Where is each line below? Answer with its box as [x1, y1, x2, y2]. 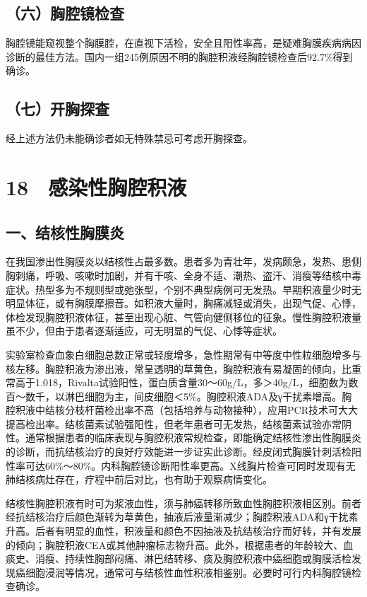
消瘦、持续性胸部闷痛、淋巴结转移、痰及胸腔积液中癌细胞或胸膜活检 [35, 551, 351, 566]
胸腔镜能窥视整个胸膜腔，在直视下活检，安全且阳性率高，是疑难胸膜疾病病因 [6, 35, 361, 50]
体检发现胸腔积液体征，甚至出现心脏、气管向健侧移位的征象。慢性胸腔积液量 [6, 309, 361, 324]
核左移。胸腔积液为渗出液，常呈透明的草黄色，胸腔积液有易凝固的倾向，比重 [6, 361, 361, 376]
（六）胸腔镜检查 [6, 2, 124, 24]
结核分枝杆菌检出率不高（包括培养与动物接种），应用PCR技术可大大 [44, 402, 358, 417]
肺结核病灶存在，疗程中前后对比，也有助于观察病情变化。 [6, 472, 272, 487]
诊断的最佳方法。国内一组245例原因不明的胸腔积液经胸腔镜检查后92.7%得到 [6, 49, 353, 64]
